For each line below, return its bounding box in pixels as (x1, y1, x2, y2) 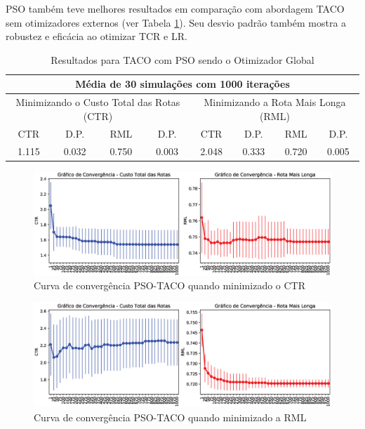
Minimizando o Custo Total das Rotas (15, 95, 180, 110)
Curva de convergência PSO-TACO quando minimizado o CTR (34, 278, 306, 293)
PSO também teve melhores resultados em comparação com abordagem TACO (6, 1, 345, 15)
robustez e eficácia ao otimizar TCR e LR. (6, 29, 187, 44)
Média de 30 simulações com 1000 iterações (75, 77, 290, 91)
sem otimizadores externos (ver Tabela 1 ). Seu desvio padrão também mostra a (6, 15, 347, 29)
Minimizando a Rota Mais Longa (204, 95, 346, 110)
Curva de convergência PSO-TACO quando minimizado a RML (34, 409, 307, 424)
